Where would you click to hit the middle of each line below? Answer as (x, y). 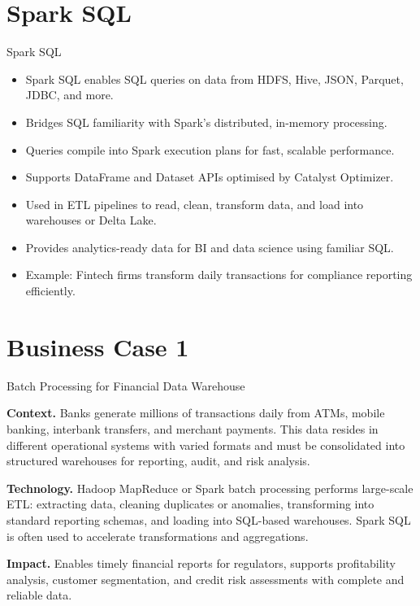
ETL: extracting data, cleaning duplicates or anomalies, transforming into (191, 504)
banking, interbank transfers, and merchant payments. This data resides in (193, 428)
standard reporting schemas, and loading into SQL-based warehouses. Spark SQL (209, 519)
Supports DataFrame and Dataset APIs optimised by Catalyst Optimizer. (210, 177)
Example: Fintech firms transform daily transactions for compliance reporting (219, 275)
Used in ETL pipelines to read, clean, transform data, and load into (195, 204)
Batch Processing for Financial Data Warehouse (126, 385)
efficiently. (50, 291)
